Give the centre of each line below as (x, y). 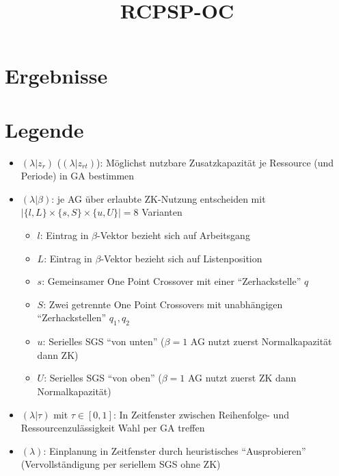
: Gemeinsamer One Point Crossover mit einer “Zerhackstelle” (172, 281)
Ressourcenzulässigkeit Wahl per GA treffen (113, 428)
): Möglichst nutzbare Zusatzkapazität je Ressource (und (215, 162)
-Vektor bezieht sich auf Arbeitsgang (174, 235)
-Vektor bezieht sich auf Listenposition (181, 258)
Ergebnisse (56, 76)
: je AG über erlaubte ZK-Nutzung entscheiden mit (159, 198)
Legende (44, 129)
